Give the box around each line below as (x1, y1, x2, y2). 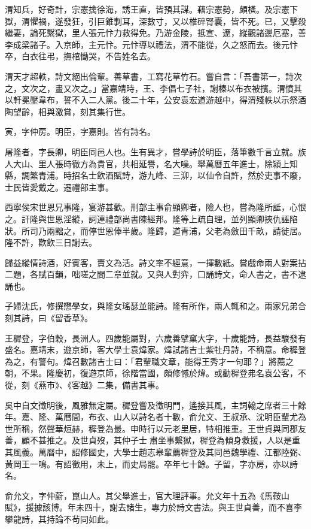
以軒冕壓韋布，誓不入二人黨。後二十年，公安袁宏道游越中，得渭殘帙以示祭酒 (5, 93, 306, 106)
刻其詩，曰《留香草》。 (5, 312, 93, 324)
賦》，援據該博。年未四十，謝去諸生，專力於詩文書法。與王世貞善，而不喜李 (5, 501, 302, 513)
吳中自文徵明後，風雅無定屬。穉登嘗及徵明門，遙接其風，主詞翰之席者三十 (5, 398, 298, 411)
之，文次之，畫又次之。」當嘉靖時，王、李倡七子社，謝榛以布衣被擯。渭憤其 (5, 81, 302, 94)
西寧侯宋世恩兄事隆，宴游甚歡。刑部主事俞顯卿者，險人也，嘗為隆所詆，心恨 (5, 201, 306, 213)
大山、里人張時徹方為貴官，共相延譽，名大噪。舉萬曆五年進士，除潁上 (13, 157, 289, 170)
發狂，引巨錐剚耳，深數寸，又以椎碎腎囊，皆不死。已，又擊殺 (63, 14, 306, 27)
